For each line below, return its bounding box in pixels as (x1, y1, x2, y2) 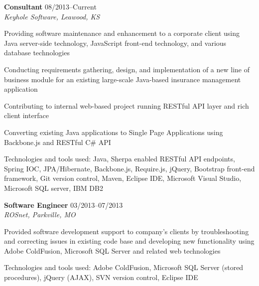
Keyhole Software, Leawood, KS (4, 11, 100, 21)
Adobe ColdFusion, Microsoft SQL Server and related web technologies (4, 245, 221, 256)
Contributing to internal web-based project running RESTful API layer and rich (4, 100, 249, 111)
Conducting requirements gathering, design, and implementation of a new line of (4, 64, 250, 74)
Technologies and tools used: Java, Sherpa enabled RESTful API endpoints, (4, 153, 235, 164)
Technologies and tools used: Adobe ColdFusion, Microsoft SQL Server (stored (4, 262, 244, 273)
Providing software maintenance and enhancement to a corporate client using (4, 28, 240, 38)
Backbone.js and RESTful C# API (4, 137, 111, 147)
